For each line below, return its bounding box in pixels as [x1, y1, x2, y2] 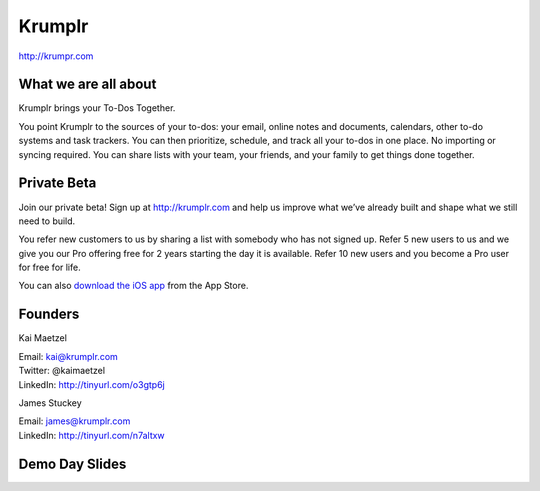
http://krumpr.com [18, 50, 94, 62]
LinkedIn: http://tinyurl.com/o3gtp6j [18, 378, 165, 390]
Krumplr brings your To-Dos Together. [18, 102, 176, 114]
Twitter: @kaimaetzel [18, 365, 105, 377]
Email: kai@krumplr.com [18, 350, 119, 362]
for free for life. [18, 261, 81, 274]
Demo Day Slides [18, 455, 127, 472]
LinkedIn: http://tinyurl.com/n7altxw [18, 429, 165, 441]
